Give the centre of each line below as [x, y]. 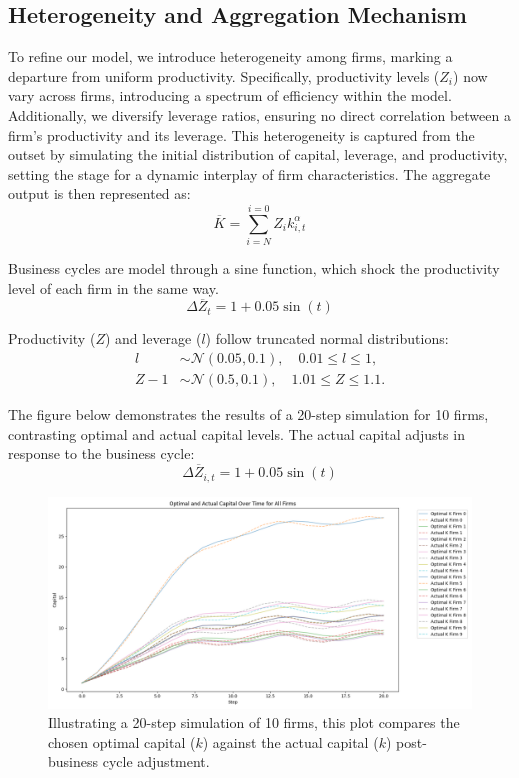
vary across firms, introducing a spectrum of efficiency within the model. [230, 95]
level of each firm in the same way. [113, 287]
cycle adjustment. [156, 761]
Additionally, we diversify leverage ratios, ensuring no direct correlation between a [259, 114]
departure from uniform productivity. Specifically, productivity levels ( [224, 75]
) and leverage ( [153, 338]
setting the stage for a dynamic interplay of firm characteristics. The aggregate [249, 173]
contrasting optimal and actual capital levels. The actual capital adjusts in [236, 433]
